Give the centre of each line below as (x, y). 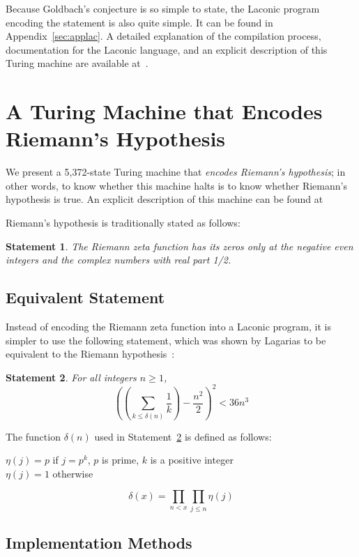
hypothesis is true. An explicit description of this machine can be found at (165, 199)
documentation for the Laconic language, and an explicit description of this (167, 49)
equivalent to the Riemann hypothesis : (90, 354)
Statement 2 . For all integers (71, 377)
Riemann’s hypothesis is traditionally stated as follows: (123, 223)
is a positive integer (192, 460)
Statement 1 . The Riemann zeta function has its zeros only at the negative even (179, 246)
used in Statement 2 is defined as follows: (183, 436)
